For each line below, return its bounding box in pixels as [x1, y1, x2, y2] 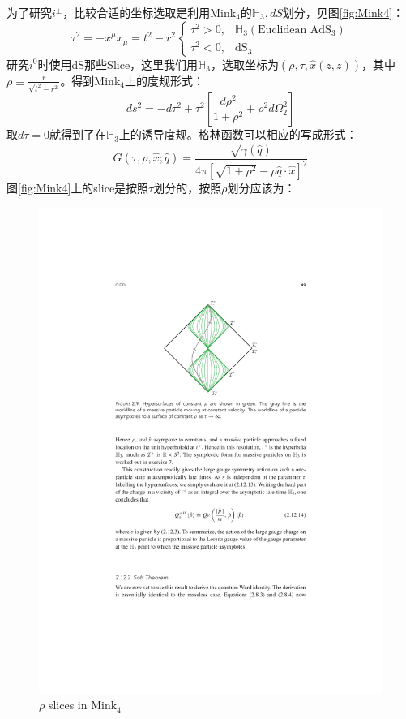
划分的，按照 [153, 179, 222, 196]
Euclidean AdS [258, 24, 331, 36]
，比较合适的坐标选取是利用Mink [62, 4, 237, 20]
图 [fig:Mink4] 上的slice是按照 [6, 179, 149, 196]
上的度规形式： [124, 71, 204, 88]
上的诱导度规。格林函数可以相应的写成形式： [118, 126, 357, 143]
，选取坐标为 [210, 55, 279, 72]
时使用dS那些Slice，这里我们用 [37, 55, 199, 72]
